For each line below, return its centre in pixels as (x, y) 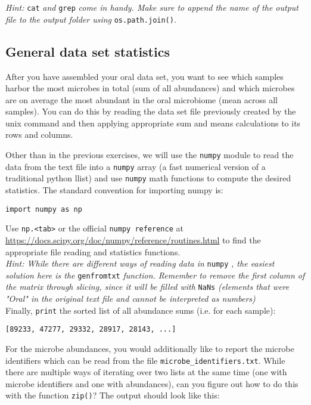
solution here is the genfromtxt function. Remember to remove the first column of (155, 275)
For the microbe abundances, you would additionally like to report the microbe (150, 349)
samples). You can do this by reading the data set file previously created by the (151, 111)
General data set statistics (88, 51)
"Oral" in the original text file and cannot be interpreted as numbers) (130, 299)
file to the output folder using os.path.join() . (91, 19)
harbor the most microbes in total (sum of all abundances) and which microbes (150, 88)
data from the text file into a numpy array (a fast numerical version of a (136, 166)
